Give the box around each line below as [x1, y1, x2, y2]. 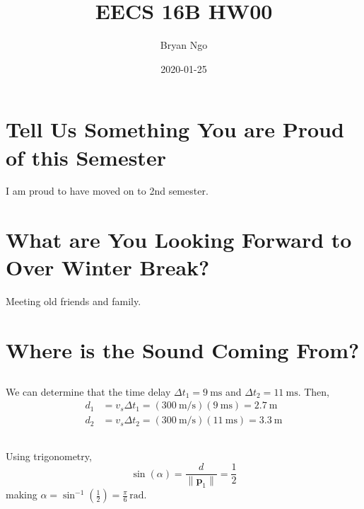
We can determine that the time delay [6, 384, 171, 399]
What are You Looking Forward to [6, 225, 352, 254]
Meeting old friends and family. [6, 294, 141, 309]
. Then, [298, 384, 330, 399]
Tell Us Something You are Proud [6, 115, 344, 144]
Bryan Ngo [160, 38, 208, 52]
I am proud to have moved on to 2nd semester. [6, 183, 209, 198]
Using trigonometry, [6, 448, 92, 463]
